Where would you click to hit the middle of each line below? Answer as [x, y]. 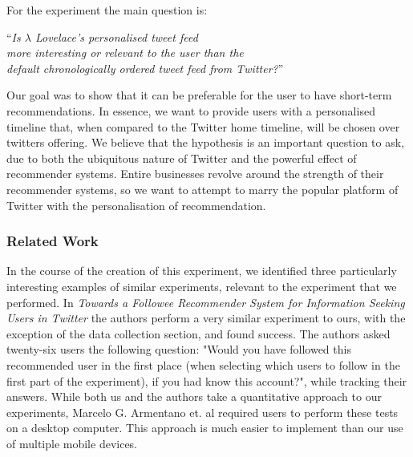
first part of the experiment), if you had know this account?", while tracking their [207, 380]
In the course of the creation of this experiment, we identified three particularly [202, 271]
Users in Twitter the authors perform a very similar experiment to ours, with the [206, 318]
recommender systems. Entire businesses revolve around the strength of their [195, 174]
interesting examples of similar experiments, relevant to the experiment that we [202, 286]
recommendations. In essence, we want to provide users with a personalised [191, 110]
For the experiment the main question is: [107, 10]
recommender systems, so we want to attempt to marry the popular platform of [202, 189]
